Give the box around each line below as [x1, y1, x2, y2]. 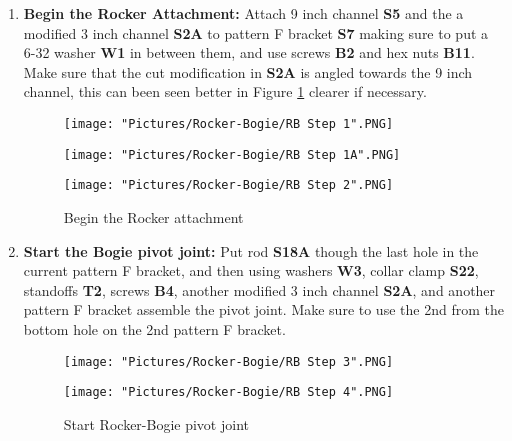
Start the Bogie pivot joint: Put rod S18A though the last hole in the [23, 240, 479, 261]
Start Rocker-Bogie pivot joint [63, 413, 249, 434]
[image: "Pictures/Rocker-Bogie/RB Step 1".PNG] [63, 116, 394, 131]
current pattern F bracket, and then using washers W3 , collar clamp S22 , [23, 260, 479, 281]
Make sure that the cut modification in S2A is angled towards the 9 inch [23, 61, 473, 82]
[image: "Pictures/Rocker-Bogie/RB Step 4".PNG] [63, 385, 394, 400]
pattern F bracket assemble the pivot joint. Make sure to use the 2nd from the [23, 299, 504, 320]
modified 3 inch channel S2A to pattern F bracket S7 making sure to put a [23, 22, 489, 43]
